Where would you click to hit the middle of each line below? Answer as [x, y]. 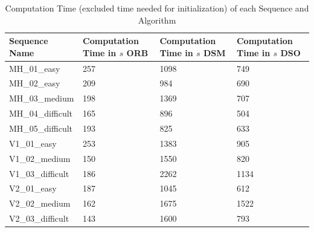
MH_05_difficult [41, 128]
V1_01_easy [33, 143]
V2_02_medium [40, 203]
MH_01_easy [35, 68]
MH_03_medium [42, 98]
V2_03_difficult [39, 218]
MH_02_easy [35, 83]
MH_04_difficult [41, 113]
